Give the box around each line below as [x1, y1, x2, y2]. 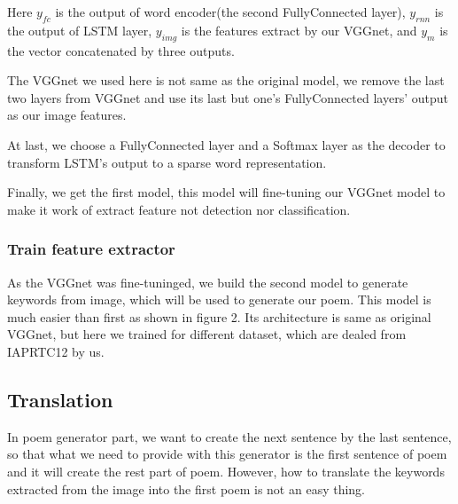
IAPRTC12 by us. [7, 342, 105, 360]
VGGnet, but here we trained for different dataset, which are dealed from [7, 325, 407, 343]
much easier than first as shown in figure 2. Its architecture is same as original [7, 307, 431, 326]
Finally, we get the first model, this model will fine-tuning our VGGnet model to [7, 183, 446, 201]
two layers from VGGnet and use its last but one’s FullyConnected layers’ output [7, 88, 448, 106]
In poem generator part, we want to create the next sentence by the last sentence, [7, 427, 452, 445]
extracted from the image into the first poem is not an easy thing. [7, 479, 365, 498]
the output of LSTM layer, [7, 20, 152, 39]
